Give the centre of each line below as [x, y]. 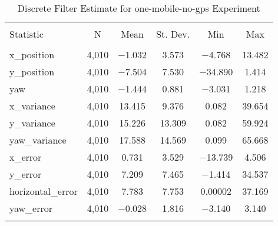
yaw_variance [38, 140]
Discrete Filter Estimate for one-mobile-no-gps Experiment [139, 8]
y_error [26, 174]
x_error [26, 157]
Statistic [27, 34]
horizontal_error [44, 191]
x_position [32, 54]
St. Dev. [173, 34]
